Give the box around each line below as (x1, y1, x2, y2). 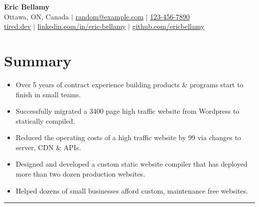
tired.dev (4, 21, 31, 31)
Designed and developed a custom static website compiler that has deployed (15, 159, 248, 169)
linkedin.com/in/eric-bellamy (37, 21, 126, 31)
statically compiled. (15, 115, 75, 126)
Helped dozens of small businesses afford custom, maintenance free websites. (15, 185, 248, 196)
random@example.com (75, 11, 144, 21)
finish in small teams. (15, 89, 81, 99)
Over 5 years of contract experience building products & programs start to (15, 79, 244, 89)
